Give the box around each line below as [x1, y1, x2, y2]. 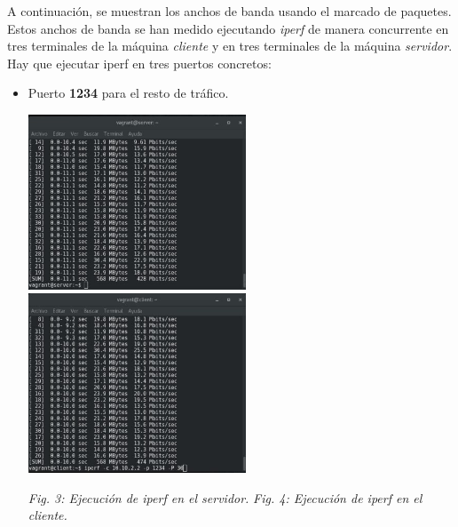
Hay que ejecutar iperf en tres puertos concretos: [7, 53, 272, 72]
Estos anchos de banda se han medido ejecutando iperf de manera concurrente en [7, 19, 449, 37]
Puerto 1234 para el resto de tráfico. [28, 84, 229, 102]
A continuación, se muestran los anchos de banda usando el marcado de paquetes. [7, 2, 452, 20]
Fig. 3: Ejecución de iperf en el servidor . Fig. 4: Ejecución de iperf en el [28, 488, 422, 507]
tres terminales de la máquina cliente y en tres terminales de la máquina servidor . [7, 36, 453, 55]
